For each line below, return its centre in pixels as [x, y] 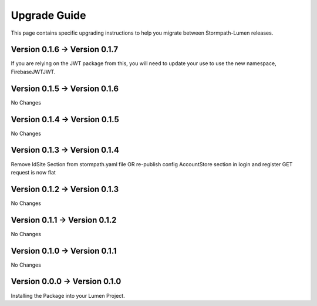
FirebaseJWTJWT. [33, 72]
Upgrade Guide [48, 15]
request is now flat [33, 172]
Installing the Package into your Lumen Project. [68, 295]
